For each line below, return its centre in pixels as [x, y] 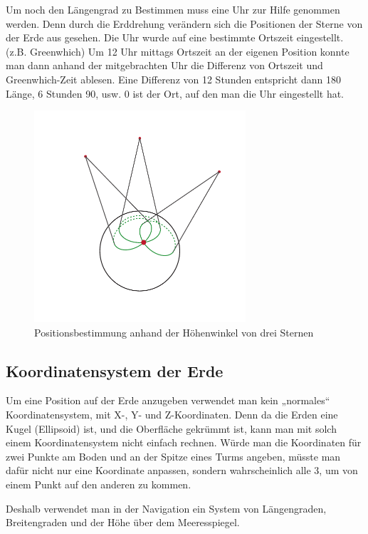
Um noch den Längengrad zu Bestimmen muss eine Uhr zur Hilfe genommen [173, 9]
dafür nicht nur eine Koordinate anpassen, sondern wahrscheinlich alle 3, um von [182, 470]
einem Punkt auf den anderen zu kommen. [99, 484]
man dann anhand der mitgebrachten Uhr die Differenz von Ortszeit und [164, 65]
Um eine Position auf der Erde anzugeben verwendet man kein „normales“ [168, 400]
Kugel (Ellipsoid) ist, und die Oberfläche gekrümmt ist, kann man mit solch [171, 428]
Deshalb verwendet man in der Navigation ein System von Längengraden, [166, 508]
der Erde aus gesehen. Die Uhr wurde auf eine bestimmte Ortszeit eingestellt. [175, 37]
